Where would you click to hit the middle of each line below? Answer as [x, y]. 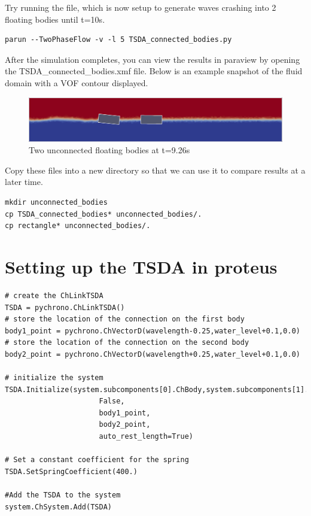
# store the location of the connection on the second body [127, 343]
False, [112, 401]
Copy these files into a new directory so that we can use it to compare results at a [155, 170]
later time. [24, 182]
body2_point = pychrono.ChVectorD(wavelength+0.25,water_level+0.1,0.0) [153, 354]
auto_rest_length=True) [146, 437]
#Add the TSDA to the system [63, 495]
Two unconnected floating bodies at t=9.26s [109, 150]
